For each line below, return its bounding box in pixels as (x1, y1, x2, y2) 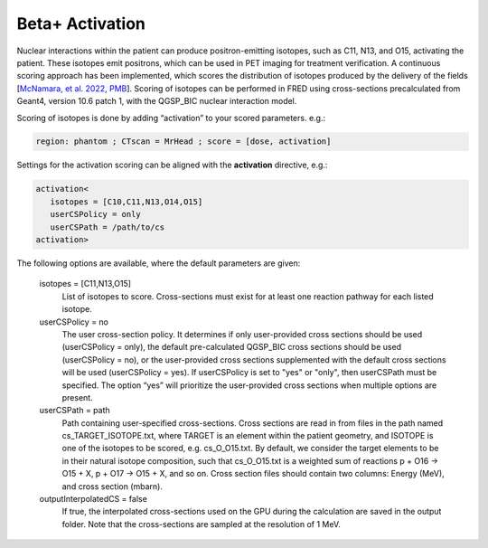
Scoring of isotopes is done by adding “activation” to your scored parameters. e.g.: (16, 112, 325, 123)
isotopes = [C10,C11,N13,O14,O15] (50, 196, 203, 207)
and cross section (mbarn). (61, 480, 163, 492)
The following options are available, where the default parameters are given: (16, 258, 301, 269)
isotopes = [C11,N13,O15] (39, 279, 131, 289)
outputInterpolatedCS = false (39, 494, 148, 505)
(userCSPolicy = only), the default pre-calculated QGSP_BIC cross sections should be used (61, 342, 402, 353)
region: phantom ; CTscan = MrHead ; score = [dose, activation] (35, 137, 332, 146)
